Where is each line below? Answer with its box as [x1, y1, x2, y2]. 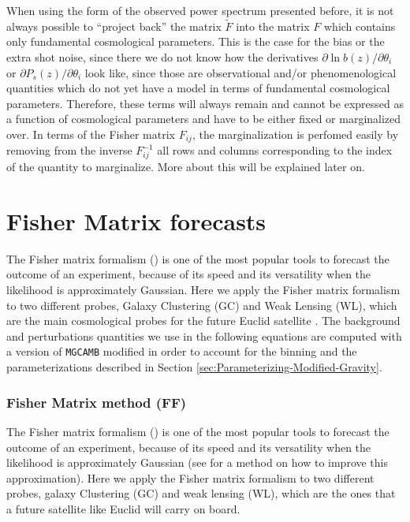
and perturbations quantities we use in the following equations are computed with [6, 327, 402, 344]
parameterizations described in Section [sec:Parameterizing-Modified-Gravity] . [6, 359, 382, 375]
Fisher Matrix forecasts [6, 204, 266, 237]
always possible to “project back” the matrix [6, 17, 222, 34]
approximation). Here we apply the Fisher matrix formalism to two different [6, 469, 375, 486]
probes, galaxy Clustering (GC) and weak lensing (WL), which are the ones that [6, 485, 396, 501]
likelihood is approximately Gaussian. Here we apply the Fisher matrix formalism [6, 282, 401, 298]
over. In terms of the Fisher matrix [6, 125, 175, 142]
